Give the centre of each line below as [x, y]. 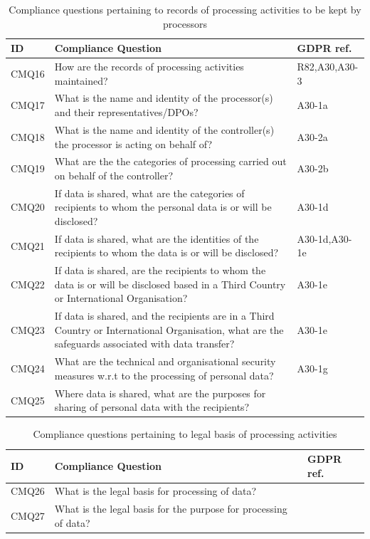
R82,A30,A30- [328, 67]
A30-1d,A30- [324, 238]
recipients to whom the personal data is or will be [163, 207]
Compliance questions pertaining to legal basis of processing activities [185, 434]
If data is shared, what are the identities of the [157, 238]
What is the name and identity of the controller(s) [164, 129]
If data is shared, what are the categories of [149, 193]
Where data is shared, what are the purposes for [160, 393]
